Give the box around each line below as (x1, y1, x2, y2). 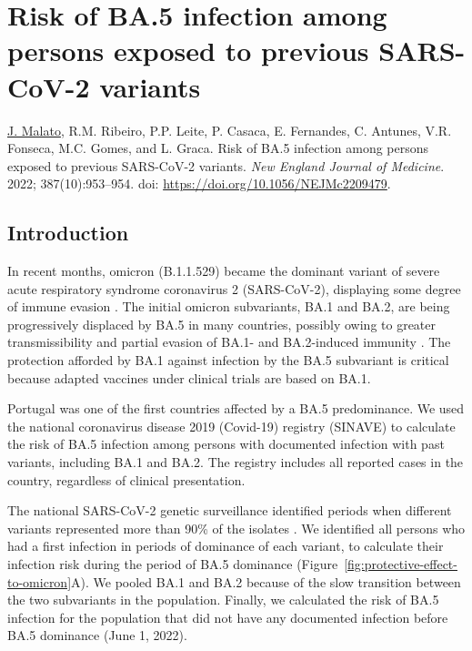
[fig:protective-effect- (344, 554, 457, 573)
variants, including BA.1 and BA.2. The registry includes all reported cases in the (7, 453, 464, 472)
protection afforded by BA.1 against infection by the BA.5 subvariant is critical (7, 351, 449, 370)
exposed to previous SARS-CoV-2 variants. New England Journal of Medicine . (7, 156, 445, 175)
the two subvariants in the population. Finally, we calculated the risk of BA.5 (7, 590, 439, 609)
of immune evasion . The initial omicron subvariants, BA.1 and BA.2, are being (7, 297, 450, 316)
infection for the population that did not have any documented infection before (7, 607, 448, 626)
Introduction (7, 219, 129, 247)
